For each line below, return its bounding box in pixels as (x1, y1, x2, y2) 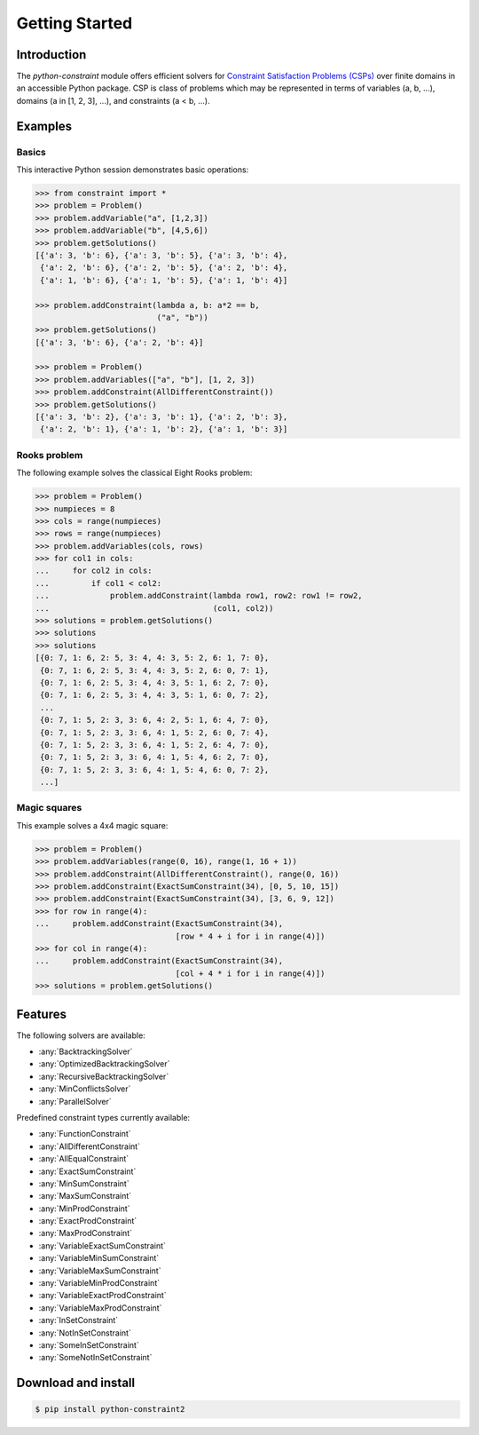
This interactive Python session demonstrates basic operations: (16, 164, 249, 175)
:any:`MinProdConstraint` (38, 1203, 130, 1214)
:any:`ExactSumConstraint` (38, 1166, 137, 1177)
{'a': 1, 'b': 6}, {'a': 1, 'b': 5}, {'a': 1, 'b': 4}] (40, 275, 288, 285)
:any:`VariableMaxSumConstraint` (38, 1265, 161, 1276)
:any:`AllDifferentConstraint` (38, 1141, 141, 1152)
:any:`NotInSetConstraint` (38, 1328, 132, 1338)
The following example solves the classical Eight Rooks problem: (16, 467, 253, 479)
